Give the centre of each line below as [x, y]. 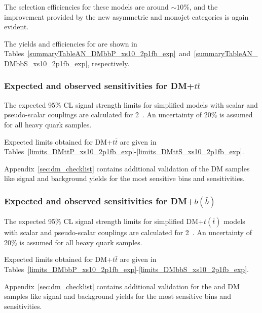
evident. [16, 27]
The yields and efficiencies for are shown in [71, 43]
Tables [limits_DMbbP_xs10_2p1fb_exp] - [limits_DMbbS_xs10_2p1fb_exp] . [126, 269]
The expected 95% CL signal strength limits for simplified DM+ [104, 221]
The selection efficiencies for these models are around [86, 7]
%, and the [201, 7]
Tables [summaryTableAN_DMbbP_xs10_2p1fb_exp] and [97, 53]
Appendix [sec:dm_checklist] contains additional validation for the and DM [122, 286]
